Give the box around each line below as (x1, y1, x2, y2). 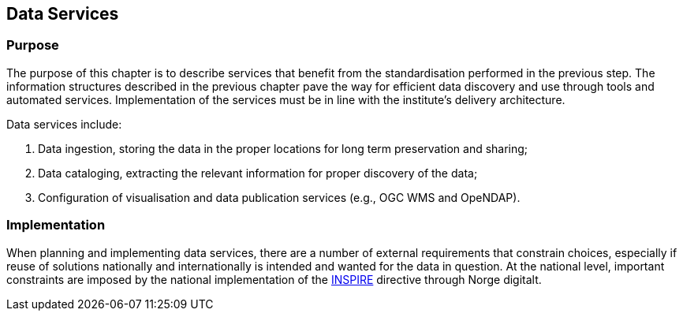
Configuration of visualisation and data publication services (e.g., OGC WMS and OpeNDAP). (38, 190, 521, 204)
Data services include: (6, 117, 122, 131)
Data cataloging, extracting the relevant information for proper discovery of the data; (38, 166, 478, 180)
